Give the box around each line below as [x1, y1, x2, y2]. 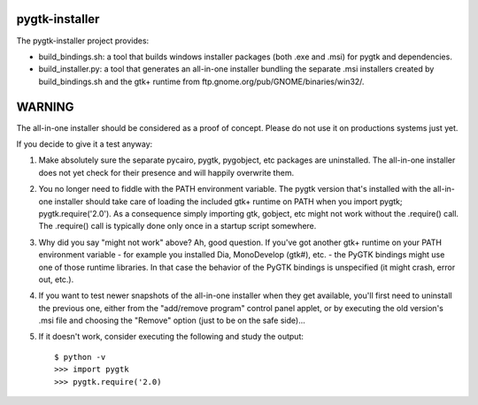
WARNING [16, 99, 74, 114]
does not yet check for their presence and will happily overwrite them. [38, 167, 295, 178]
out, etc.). [38, 274, 74, 285]
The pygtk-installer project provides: [16, 35, 150, 46]
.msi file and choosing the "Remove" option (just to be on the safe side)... [38, 315, 305, 326]
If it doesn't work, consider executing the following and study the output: [38, 332, 305, 342]
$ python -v [54, 352, 106, 362]
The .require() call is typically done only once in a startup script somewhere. [38, 221, 317, 232]
